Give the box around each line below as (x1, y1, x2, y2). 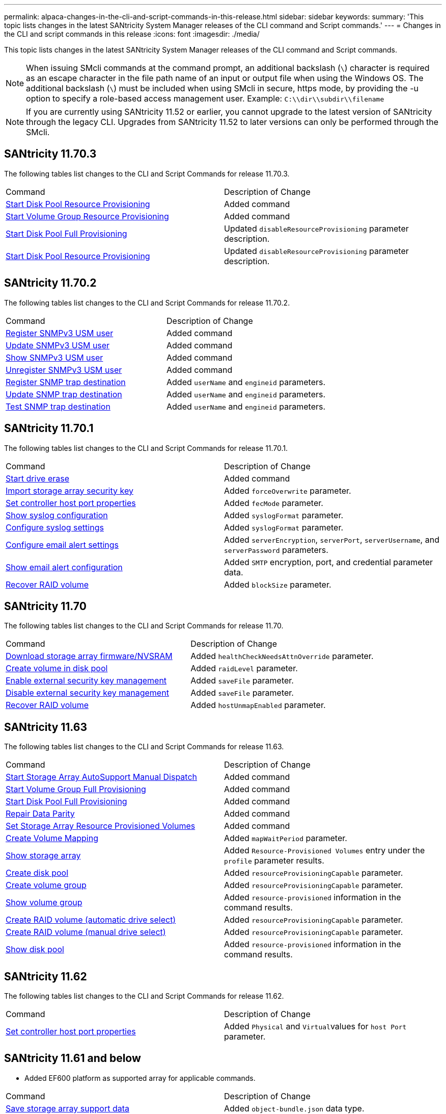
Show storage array (6, 850, 81, 861)
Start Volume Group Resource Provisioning (6, 211, 169, 221)
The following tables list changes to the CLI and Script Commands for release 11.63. (4, 742, 284, 751)
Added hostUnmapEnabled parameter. (190, 700, 326, 711)
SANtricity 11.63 (4, 720, 87, 733)
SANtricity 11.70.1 (4, 422, 94, 435)
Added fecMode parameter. (224, 497, 323, 508)
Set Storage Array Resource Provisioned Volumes (6, 821, 196, 831)
